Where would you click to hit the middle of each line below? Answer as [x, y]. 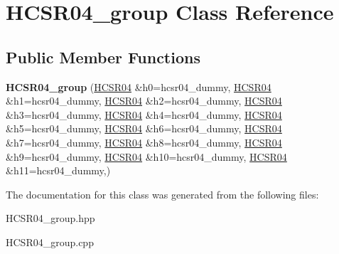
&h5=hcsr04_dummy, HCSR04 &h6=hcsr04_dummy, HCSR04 [144, 128]
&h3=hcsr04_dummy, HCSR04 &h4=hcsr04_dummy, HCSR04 [144, 114]
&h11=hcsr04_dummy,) [58, 170]
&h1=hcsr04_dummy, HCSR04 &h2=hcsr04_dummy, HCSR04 [144, 101]
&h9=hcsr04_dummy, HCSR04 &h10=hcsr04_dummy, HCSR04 [146, 156]
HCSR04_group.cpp [50, 242]
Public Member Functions [103, 57]
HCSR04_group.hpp [50, 218]
